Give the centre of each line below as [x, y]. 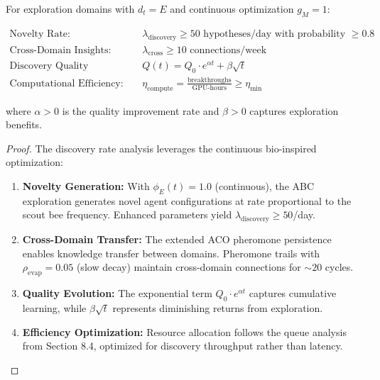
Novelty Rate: [40, 34]
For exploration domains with [70, 9]
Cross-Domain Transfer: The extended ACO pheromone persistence [177, 239]
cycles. [339, 267]
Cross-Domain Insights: [60, 50]
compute [160, 88]
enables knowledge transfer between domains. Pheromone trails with [171, 253]
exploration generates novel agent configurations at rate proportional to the [187, 200]
